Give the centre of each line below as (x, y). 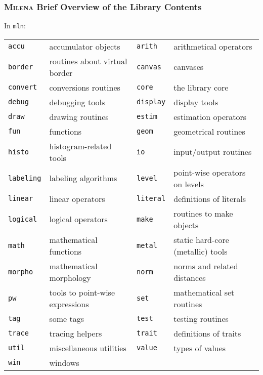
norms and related (206, 266)
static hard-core (201, 239)
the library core (201, 87)
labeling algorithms (83, 178)
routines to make (203, 213)
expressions (69, 304)
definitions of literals (210, 198)
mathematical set (204, 292)
